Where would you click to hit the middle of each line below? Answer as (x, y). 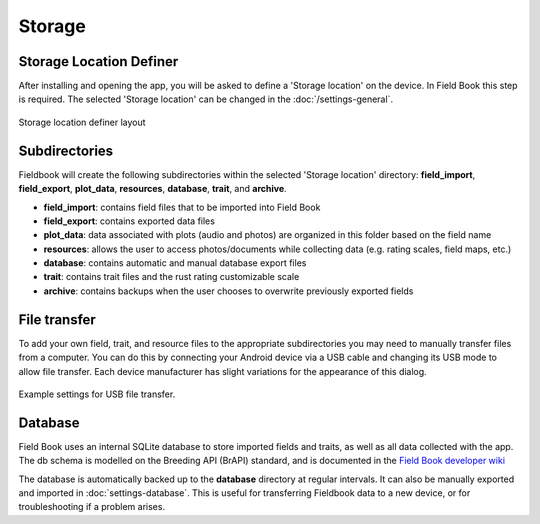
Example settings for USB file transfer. (97, 394)
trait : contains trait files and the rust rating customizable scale (171, 277)
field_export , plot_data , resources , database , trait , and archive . (152, 189)
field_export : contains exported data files (129, 221)
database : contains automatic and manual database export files (175, 263)
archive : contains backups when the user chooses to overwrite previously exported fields (228, 291)
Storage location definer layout (82, 122)
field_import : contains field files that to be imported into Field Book (182, 207)
